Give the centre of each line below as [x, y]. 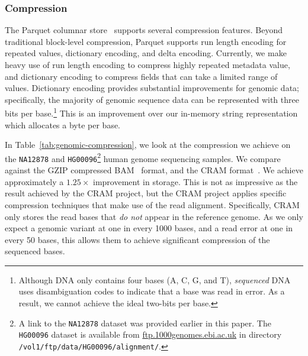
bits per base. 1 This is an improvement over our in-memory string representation [151, 112]
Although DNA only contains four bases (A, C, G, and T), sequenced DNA [155, 279]
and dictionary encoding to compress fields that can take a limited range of [141, 76]
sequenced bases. [35, 251]
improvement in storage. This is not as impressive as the [195, 181]
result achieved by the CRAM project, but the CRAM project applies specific [146, 193]
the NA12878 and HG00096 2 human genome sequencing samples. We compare [143, 157]
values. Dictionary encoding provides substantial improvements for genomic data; [152, 88]
